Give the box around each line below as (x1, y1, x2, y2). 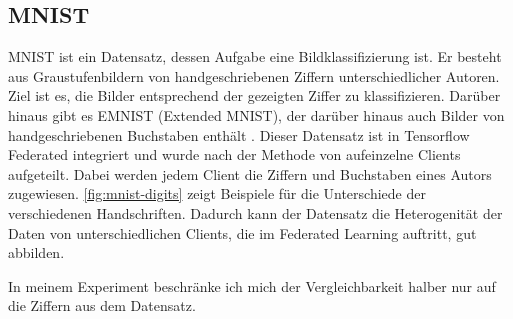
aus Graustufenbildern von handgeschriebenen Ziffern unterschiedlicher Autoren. (8, 65, 500, 86)
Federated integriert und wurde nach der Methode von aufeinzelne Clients (8, 144, 461, 165)
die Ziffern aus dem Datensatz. (8, 295, 196, 316)
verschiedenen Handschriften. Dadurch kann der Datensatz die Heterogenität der (8, 202, 503, 223)
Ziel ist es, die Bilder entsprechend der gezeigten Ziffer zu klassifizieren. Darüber (8, 85, 501, 106)
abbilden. (8, 242, 65, 263)
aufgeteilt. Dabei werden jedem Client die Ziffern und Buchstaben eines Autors (8, 163, 492, 184)
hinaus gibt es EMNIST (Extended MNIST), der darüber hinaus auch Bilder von (8, 104, 505, 125)
